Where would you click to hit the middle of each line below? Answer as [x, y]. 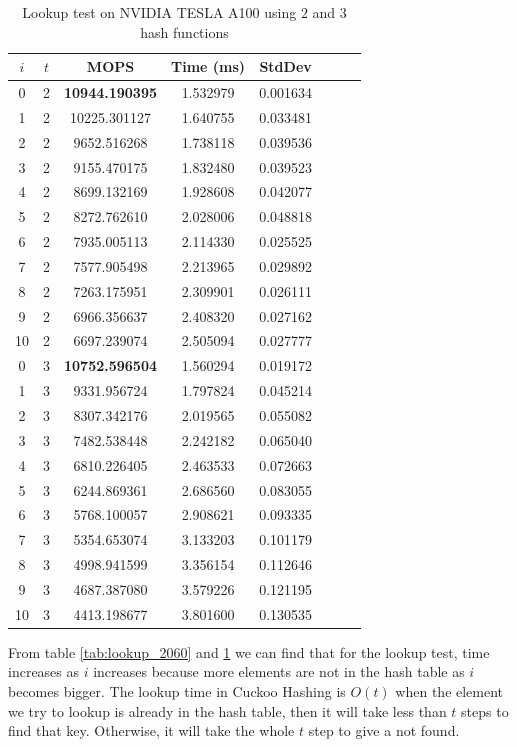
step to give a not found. [384, 730]
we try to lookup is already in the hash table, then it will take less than [227, 710]
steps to [485, 710]
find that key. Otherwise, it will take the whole [151, 730]
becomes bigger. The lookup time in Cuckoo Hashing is [177, 691]
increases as [44, 671]
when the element [449, 691]
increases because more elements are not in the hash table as [279, 671]
